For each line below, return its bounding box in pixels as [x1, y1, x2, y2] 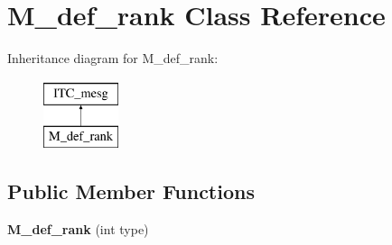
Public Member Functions [7, 177, 255, 205]
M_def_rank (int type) [7, 220, 149, 239]
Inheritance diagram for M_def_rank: [7, 49, 219, 68]
